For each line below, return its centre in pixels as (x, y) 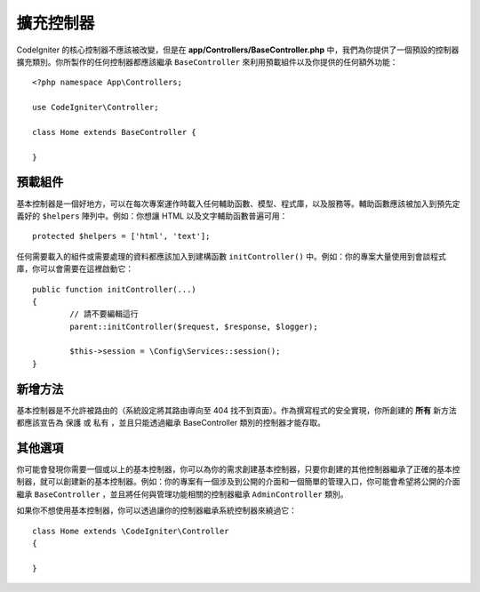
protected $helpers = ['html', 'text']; (121, 236)
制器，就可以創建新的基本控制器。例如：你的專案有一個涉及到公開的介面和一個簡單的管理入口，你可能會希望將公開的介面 (238, 482)
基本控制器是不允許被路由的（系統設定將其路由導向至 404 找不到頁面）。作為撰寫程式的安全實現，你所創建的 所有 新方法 (236, 410)
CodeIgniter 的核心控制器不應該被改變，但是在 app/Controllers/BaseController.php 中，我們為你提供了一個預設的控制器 (238, 50)
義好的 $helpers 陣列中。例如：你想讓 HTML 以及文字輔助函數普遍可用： (152, 216)
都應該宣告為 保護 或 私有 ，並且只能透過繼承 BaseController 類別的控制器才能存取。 (171, 423)
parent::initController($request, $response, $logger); (194, 326)
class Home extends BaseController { (115, 132)
